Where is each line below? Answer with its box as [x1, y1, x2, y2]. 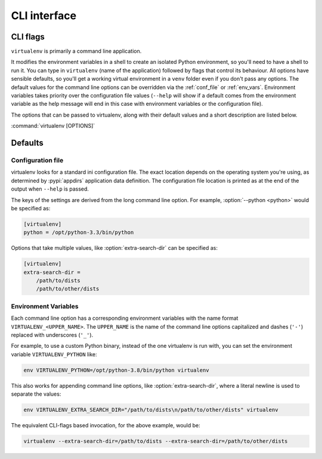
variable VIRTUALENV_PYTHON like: [11, 350, 97, 358]
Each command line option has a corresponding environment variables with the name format [11, 314, 239, 322]
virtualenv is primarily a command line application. [11, 48, 142, 55]
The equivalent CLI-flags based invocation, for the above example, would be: [11, 422, 201, 429]
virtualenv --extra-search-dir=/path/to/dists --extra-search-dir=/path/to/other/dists [23, 438, 288, 445]
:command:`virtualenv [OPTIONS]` [11, 123, 95, 130]
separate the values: [11, 390, 61, 397]
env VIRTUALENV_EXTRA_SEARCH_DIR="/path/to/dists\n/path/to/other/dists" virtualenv [23, 406, 278, 414]
